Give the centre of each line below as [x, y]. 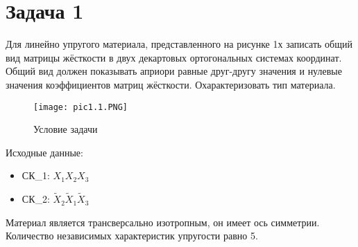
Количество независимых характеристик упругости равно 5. [132, 236]
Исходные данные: [44, 152]
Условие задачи [66, 129]
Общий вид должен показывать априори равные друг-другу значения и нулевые [174, 71]
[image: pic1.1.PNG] [81, 107]
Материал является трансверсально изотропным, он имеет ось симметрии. [163, 222]
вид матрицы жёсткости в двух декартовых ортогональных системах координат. [174, 57]
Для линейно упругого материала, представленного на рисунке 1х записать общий [179, 44]
